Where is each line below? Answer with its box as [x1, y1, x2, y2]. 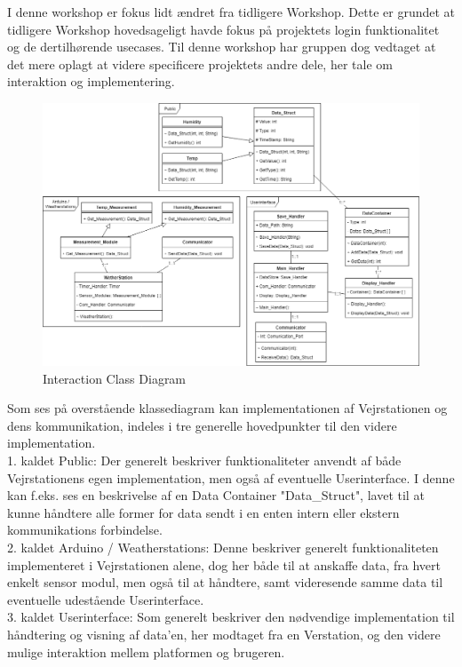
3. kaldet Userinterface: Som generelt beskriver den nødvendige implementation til [7, 607, 455, 626]
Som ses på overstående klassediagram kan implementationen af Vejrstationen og [7, 399, 448, 417]
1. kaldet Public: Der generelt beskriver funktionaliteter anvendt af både [7, 450, 402, 469]
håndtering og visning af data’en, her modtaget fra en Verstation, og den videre [7, 624, 441, 643]
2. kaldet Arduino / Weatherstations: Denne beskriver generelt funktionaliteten [7, 537, 439, 556]
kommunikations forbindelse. [7, 520, 163, 539]
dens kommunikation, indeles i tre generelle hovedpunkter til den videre [7, 416, 397, 434]
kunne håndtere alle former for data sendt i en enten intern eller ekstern [7, 503, 400, 521]
